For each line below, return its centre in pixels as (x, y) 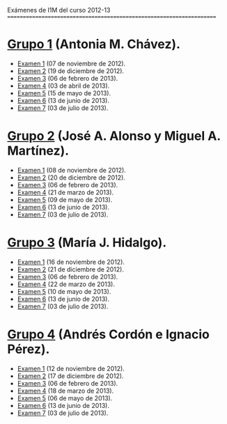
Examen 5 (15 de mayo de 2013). (64, 93)
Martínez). (38, 151)
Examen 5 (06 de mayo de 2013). (65, 398)
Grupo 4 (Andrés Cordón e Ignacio (109, 334)
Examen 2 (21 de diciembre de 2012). (70, 269)
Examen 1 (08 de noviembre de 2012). (72, 170)
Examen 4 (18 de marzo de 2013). (65, 391)
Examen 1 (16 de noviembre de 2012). (71, 262)
